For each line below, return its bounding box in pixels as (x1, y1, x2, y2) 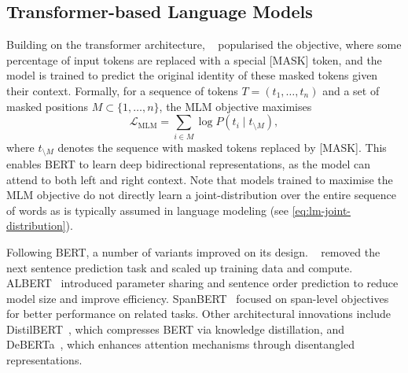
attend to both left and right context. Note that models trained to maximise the (6, 171, 393, 187)
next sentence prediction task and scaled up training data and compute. (6, 259, 353, 275)
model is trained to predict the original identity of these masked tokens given (6, 67, 378, 83)
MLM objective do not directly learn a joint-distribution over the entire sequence (6, 186, 397, 203)
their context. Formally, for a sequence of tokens (6, 82, 238, 98)
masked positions (6, 98, 89, 114)
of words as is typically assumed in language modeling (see (6, 201, 289, 218)
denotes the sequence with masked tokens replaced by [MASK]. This (57, 138, 387, 155)
